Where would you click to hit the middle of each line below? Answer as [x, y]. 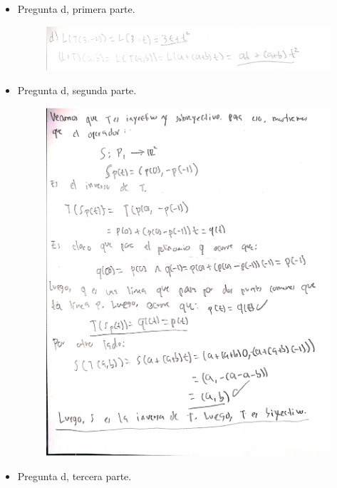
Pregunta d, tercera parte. [74, 476]
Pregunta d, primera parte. [76, 9]
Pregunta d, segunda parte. [77, 90]
